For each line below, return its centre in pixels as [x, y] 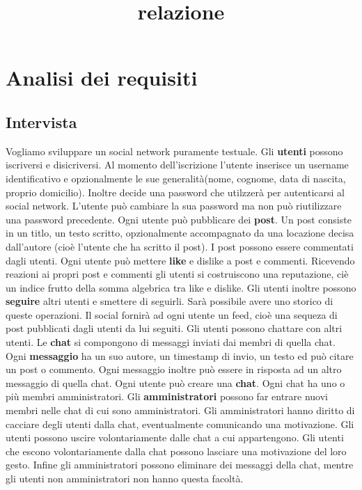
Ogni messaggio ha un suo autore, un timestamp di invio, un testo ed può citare [180, 355]
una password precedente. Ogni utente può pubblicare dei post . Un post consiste [179, 219]
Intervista [41, 121]
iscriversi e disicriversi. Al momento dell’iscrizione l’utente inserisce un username [177, 165]
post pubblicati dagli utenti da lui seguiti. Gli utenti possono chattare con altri [174, 328]
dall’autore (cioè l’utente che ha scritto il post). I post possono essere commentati [180, 246]
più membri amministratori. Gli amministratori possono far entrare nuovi [167, 396]
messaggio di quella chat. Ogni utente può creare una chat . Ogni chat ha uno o [175, 382]
